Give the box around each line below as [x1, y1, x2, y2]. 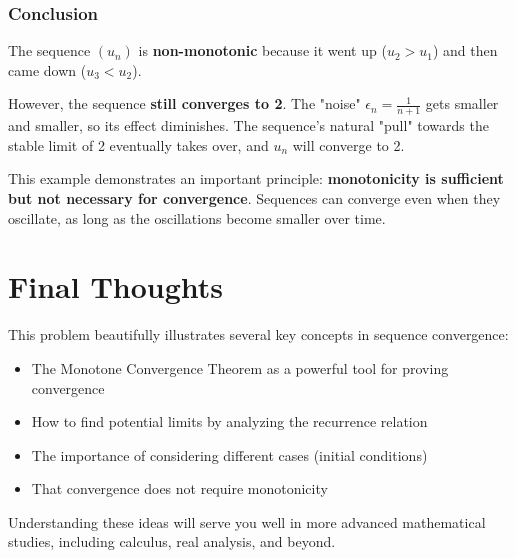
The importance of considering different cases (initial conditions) [31, 444, 428, 465]
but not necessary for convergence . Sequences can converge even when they [8, 188, 501, 209]
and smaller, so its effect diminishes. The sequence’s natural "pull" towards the [8, 115, 489, 136]
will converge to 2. [292, 134, 405, 155]
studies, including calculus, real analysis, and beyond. [8, 531, 336, 552]
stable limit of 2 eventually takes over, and [8, 134, 269, 155]
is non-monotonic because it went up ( [138, 40, 387, 61]
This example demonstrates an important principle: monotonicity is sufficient [8, 168, 504, 189]
